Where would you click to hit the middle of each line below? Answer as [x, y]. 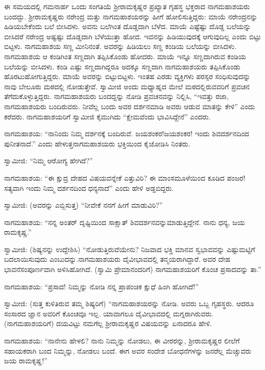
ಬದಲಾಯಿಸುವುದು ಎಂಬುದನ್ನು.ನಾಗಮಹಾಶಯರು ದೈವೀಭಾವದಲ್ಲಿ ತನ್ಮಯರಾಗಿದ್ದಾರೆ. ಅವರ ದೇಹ [117, 259]
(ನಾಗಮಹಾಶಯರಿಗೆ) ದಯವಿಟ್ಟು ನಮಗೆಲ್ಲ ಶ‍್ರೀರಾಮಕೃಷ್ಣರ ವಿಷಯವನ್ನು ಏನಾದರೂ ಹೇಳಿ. [108, 323]
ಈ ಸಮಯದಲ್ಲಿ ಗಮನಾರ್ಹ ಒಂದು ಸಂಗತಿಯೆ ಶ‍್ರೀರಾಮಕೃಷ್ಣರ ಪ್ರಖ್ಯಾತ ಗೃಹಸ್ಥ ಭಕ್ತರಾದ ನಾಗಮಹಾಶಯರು [127, 6]
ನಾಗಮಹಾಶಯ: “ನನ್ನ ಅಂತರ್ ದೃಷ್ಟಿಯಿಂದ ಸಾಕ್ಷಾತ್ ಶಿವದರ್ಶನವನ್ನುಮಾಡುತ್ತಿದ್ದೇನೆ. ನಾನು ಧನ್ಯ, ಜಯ [125, 222]
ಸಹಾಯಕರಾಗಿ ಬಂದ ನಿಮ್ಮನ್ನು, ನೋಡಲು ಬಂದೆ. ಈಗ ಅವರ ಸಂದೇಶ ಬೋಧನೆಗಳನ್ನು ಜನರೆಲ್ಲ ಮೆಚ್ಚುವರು [128, 350]
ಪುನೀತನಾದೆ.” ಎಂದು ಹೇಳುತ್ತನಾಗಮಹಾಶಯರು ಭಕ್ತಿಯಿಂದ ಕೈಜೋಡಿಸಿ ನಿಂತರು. [97, 143]
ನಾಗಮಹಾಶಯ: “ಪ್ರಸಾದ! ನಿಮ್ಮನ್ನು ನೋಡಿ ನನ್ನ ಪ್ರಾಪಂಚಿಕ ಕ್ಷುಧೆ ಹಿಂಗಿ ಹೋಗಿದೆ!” [101, 286]
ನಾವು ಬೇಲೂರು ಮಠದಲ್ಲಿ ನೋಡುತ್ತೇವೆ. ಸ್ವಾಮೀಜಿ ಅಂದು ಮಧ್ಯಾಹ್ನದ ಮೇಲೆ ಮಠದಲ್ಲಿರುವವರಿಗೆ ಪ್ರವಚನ [127, 86]
